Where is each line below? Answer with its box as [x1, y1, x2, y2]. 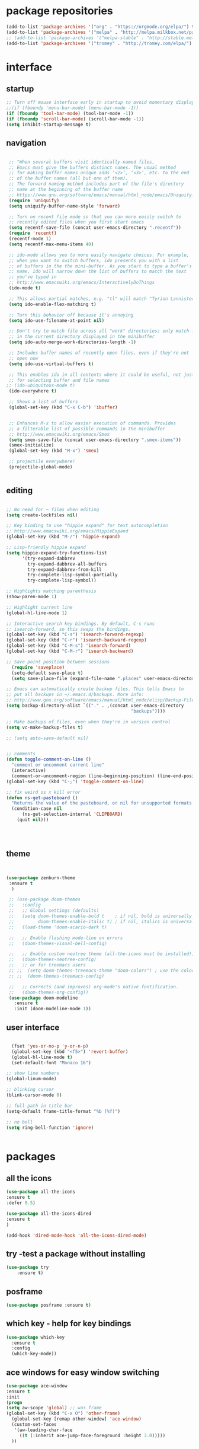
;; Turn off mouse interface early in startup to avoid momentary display [6, 100, 195, 106]
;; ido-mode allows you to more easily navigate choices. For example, [8, 252, 190, 258]
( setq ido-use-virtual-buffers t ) [8, 360, 94, 367]
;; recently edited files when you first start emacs [8, 219, 145, 225]
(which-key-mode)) [11, 1351, 57, 1357]
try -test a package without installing [6, 1249, 146, 1259]
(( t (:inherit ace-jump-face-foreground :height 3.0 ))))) [19, 1432, 166, 1438]
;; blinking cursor [6, 1087, 54, 1093]
